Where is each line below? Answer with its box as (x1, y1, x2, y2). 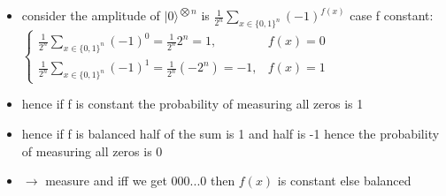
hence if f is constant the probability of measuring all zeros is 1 (21, 94, 364, 113)
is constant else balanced (277, 171, 411, 190)
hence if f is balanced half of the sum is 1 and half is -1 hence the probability (21, 124, 440, 142)
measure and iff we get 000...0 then (45, 171, 235, 190)
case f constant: (350, 6, 434, 25)
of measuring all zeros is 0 (21, 141, 163, 160)
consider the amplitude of (21, 6, 160, 25)
